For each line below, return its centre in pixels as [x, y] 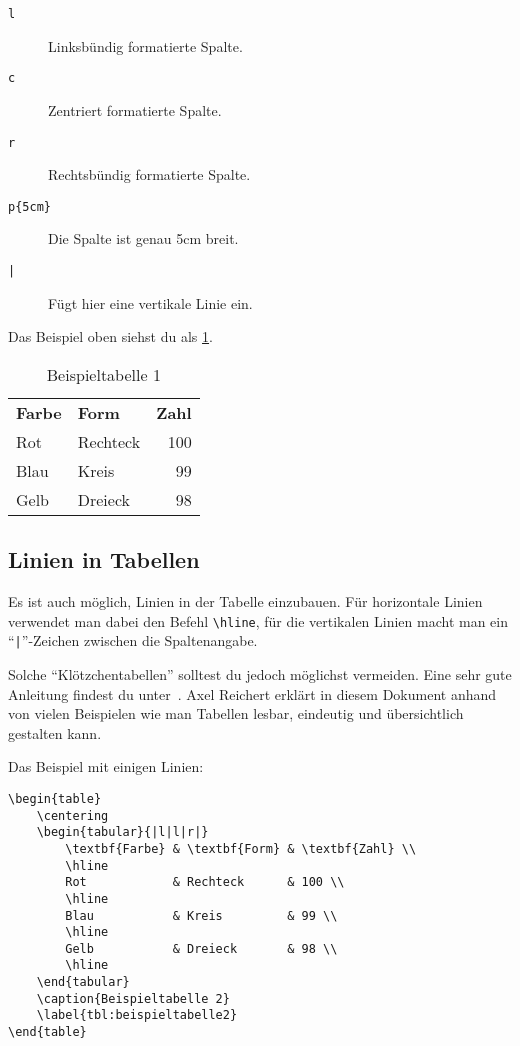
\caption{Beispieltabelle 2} [133, 998]
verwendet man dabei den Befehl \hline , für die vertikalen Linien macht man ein [258, 620]
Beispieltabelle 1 [103, 374]
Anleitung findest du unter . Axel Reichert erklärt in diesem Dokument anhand [252, 693]
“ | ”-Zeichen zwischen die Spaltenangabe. [133, 640]
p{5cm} [29, 206]
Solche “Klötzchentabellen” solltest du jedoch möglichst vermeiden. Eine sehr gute [260, 673]
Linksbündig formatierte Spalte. [145, 45]
